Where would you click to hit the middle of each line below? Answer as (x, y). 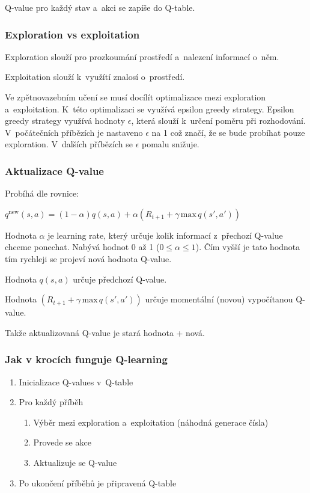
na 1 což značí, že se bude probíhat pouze (228, 132)
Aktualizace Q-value (54, 170)
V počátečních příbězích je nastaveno (74, 132)
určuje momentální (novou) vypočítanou (219, 299)
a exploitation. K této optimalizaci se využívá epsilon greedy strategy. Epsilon (150, 109)
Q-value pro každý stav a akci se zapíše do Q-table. (100, 7)
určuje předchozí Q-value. (120, 279)
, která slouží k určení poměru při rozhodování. (218, 121)
